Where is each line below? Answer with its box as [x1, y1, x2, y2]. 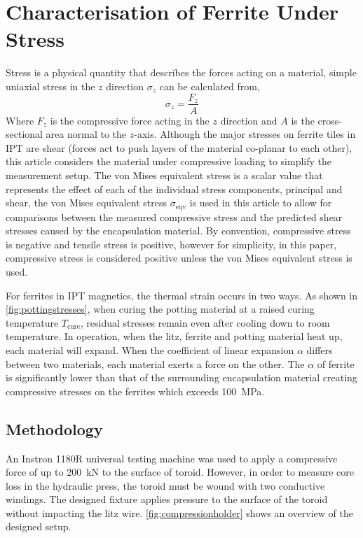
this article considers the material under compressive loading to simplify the [6, 154, 331, 169]
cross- [317, 113, 342, 127]
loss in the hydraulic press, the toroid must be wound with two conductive [6, 478, 325, 493]
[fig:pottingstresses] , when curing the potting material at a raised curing [6, 302, 315, 316]
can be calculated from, [159, 78, 260, 93]
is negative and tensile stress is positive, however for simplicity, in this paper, [6, 236, 337, 251]
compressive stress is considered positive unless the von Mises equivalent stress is [6, 250, 352, 265]
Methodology [6, 418, 103, 439]
